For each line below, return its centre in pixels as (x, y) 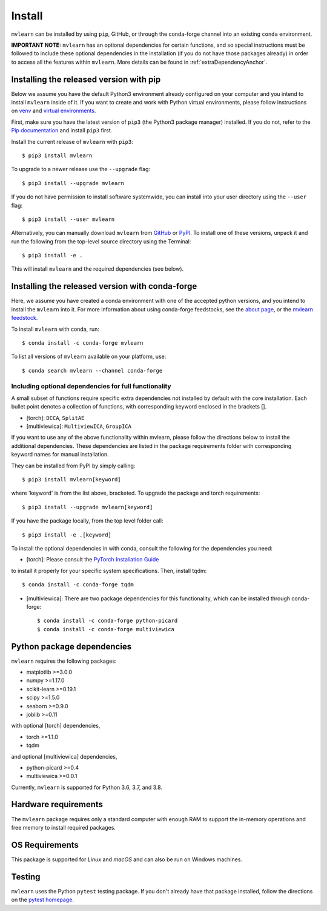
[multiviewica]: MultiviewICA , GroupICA (79, 426)
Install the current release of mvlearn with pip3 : (72, 141)
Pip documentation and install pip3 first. (62, 130)
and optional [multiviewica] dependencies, (64, 756)
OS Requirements (45, 845)
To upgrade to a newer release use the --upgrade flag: (81, 169)
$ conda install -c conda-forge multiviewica (106, 629)
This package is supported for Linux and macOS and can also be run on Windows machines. (127, 859)
